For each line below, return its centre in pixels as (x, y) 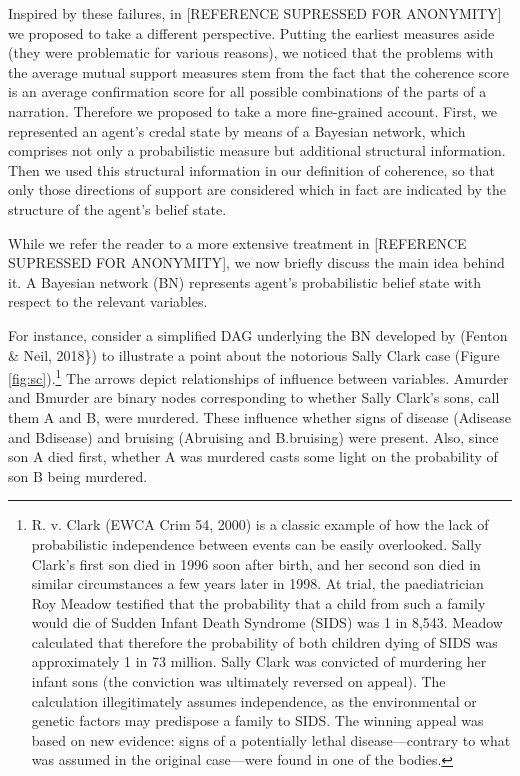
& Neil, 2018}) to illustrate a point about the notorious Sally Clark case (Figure (254, 354)
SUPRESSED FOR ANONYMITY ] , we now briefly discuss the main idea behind (256, 262)
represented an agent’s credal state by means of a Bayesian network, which (237, 130)
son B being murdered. (78, 475)
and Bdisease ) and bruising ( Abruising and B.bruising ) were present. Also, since (253, 436)
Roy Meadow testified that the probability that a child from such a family (258, 602)
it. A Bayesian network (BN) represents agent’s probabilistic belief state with (245, 281)
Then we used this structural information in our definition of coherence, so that (252, 169)
